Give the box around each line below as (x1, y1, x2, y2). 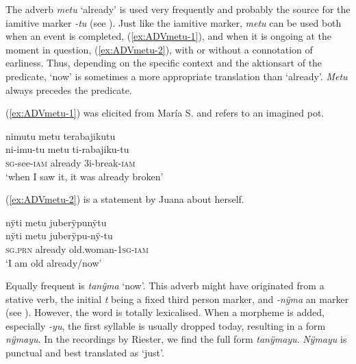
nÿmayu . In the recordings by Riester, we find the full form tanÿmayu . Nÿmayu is (5, 332, 347, 346)
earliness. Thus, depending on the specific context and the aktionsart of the (5, 56, 322, 70)
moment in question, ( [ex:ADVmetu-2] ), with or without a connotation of (5, 42, 313, 56)
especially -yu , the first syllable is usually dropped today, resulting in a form (5, 318, 326, 332)
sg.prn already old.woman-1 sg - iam (5, 241, 149, 256)
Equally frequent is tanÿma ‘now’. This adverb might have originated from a (5, 278, 325, 293)
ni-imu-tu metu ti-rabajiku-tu (5, 142, 129, 156)
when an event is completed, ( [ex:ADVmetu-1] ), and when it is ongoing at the (5, 29, 331, 43)
